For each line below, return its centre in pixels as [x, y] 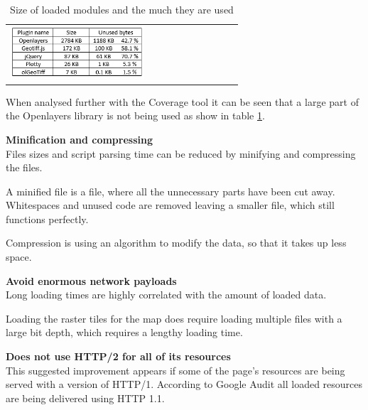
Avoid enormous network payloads [91, 280]
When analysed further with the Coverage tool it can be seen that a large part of [182, 101]
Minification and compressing [80, 139]
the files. [24, 167]
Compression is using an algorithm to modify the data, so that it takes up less [176, 243]
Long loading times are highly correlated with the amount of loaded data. [166, 295]
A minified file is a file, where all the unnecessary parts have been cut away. [171, 191]
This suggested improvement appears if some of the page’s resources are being [175, 370]
